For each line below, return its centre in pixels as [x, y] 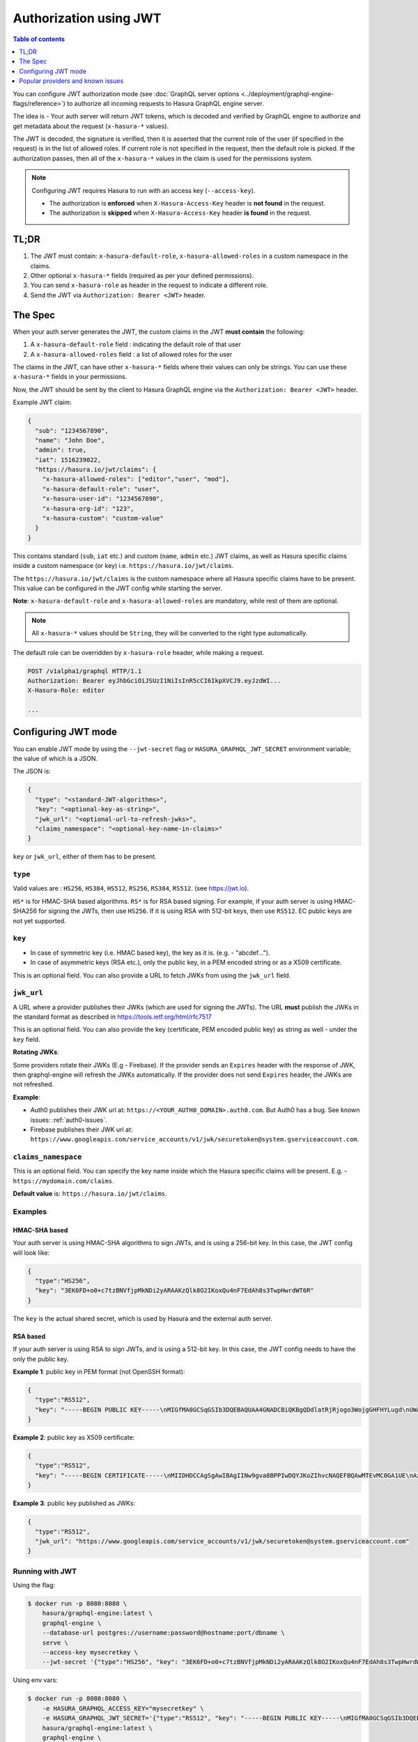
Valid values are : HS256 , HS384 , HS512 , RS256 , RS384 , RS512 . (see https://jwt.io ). [131, 888]
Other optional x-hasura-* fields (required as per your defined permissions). [142, 276]
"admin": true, [61, 450]
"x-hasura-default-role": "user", [101, 489]
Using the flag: [34, 1585]
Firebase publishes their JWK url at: [82, 1130]
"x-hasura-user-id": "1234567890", [103, 499]
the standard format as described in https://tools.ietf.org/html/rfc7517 [112, 1017]
